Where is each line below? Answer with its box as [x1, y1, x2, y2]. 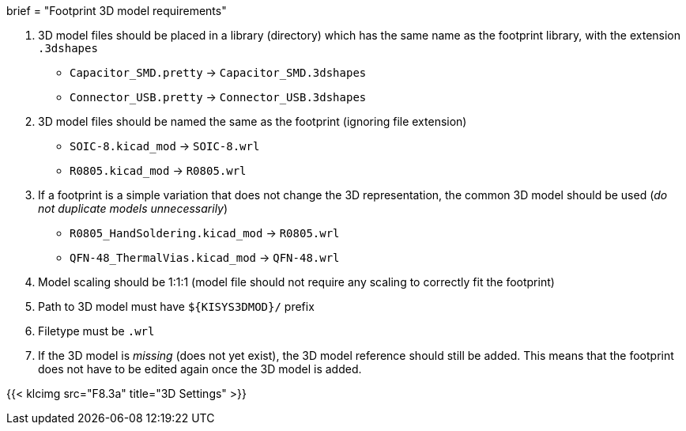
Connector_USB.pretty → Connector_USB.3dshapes [70, 90, 367, 104]
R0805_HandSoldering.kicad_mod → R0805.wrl [70, 226, 340, 240]
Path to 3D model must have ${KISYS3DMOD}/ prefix [38, 300, 315, 313]
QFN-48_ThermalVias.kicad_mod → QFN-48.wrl [70, 251, 340, 264]
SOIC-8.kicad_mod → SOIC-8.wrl [70, 139, 260, 153]
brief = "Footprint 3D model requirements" [6, 4, 227, 17]
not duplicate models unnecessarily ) [38, 202, 228, 215]
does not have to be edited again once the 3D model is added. [38, 362, 362, 376]
